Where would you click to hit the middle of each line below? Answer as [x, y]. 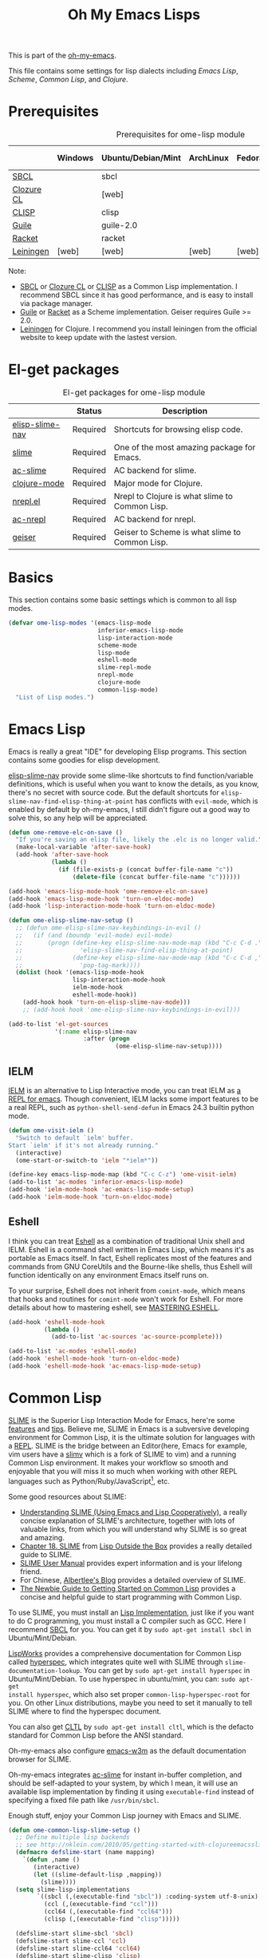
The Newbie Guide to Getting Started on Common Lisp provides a [128, 1588]
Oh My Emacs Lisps [134, 15]
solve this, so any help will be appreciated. [78, 818]
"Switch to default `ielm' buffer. [75, 1138]
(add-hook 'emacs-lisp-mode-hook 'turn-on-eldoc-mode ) [101, 899]
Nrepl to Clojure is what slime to [173, 497]
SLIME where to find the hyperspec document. [85, 1711]
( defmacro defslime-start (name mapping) [85, 1853]
